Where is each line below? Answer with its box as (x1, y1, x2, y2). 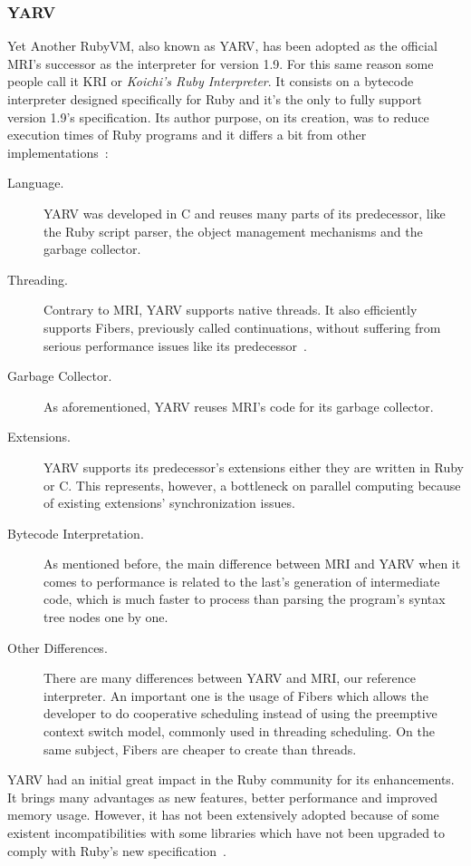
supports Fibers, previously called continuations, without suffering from (43, 317, 441, 336)
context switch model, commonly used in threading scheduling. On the (43, 722, 435, 741)
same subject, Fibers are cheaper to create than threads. (43, 739, 357, 758)
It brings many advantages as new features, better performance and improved (7, 787, 437, 806)
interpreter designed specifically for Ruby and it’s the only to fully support (7, 90, 422, 108)
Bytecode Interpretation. (7, 523, 144, 542)
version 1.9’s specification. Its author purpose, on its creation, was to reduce (7, 107, 429, 126)
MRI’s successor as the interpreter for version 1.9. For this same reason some (7, 54, 434, 73)
